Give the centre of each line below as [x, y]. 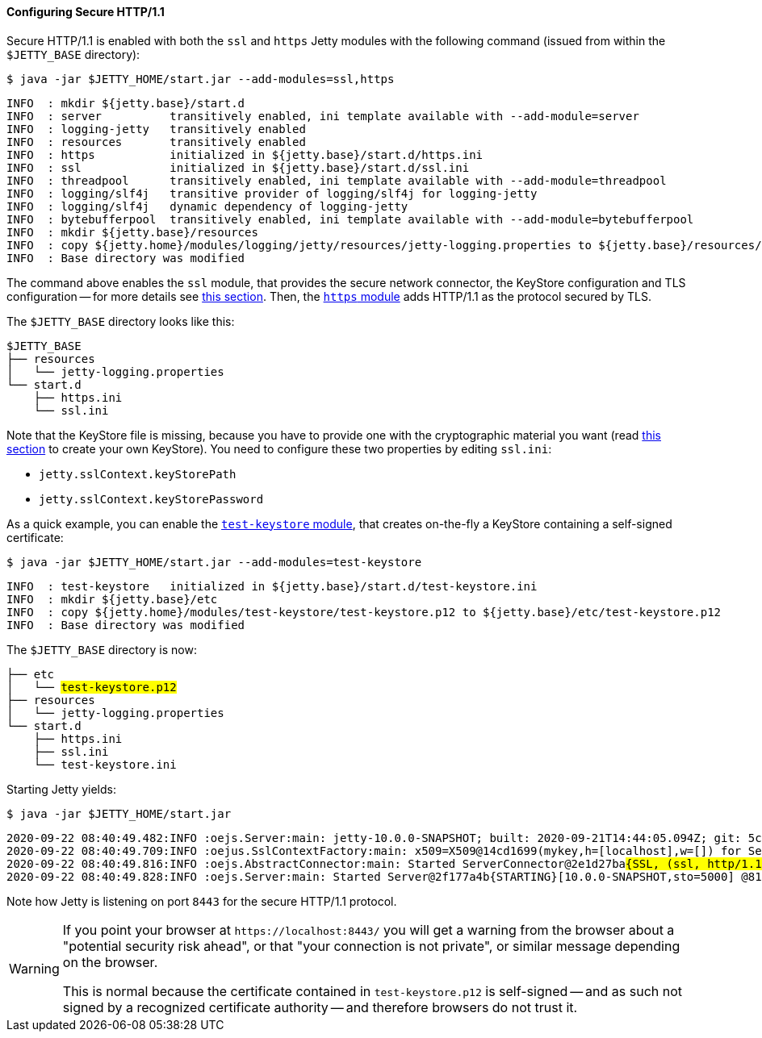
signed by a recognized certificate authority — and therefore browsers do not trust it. [320, 1007]
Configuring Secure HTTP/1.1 [86, 12]
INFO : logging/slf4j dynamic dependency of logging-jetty [207, 206]
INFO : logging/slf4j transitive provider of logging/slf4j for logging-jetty [272, 193]
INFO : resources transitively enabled [156, 142]
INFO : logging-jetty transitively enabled [156, 129]
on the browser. [110, 962]
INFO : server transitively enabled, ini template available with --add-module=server [323, 116]
